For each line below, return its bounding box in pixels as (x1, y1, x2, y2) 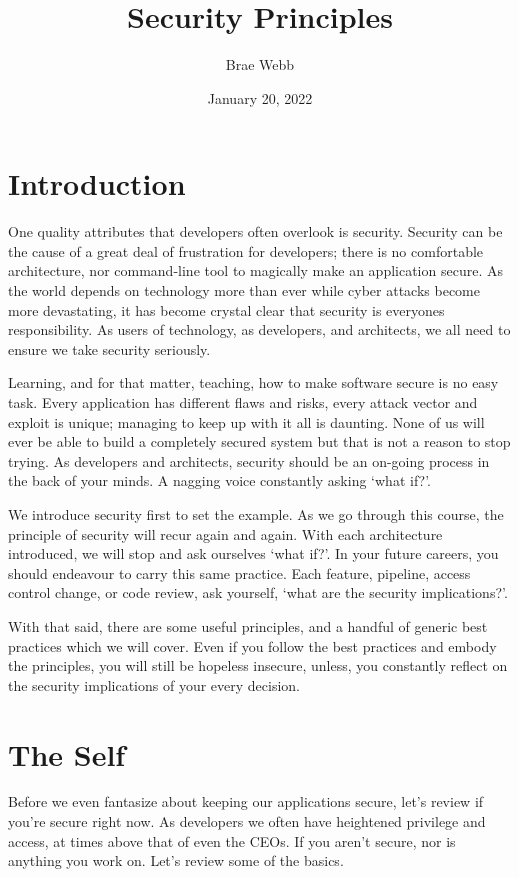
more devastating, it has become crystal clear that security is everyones (8, 299, 445, 320)
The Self (8, 733, 126, 774)
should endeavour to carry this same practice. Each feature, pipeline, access (8, 562, 471, 583)
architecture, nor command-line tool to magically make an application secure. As (8, 260, 503, 281)
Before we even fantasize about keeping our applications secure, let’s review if (8, 791, 484, 812)
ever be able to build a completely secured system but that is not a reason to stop (8, 431, 511, 452)
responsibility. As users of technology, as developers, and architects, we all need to (8, 319, 511, 340)
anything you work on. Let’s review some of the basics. (8, 850, 344, 871)
